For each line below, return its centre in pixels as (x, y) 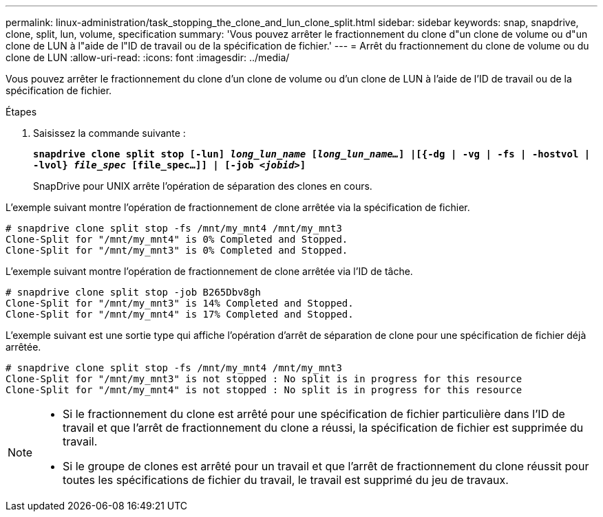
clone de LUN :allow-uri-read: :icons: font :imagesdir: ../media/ (148, 57)
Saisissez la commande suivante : (109, 133)
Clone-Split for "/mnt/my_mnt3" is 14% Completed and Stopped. (180, 303)
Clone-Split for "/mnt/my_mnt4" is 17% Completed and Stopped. (180, 314)
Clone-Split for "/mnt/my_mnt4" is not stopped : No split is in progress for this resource (264, 390)
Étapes (21, 112)
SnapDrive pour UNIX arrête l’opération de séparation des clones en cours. (203, 186)
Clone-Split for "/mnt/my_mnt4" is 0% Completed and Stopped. (177, 239)
